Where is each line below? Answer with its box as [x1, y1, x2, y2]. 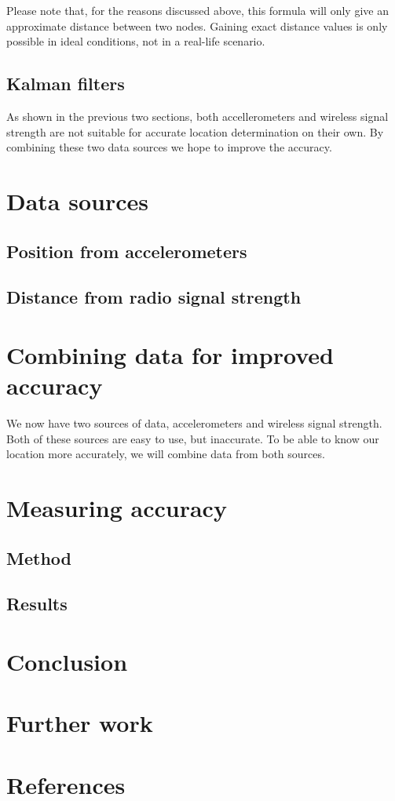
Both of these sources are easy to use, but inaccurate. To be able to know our [6, 430, 379, 446]
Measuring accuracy [6, 491, 227, 523]
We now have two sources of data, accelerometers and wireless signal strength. [6, 415, 382, 431]
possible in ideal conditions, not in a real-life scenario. [6, 33, 265, 49]
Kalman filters [6, 71, 125, 96]
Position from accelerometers [6, 238, 247, 263]
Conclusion [6, 645, 128, 677]
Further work [6, 707, 153, 739]
